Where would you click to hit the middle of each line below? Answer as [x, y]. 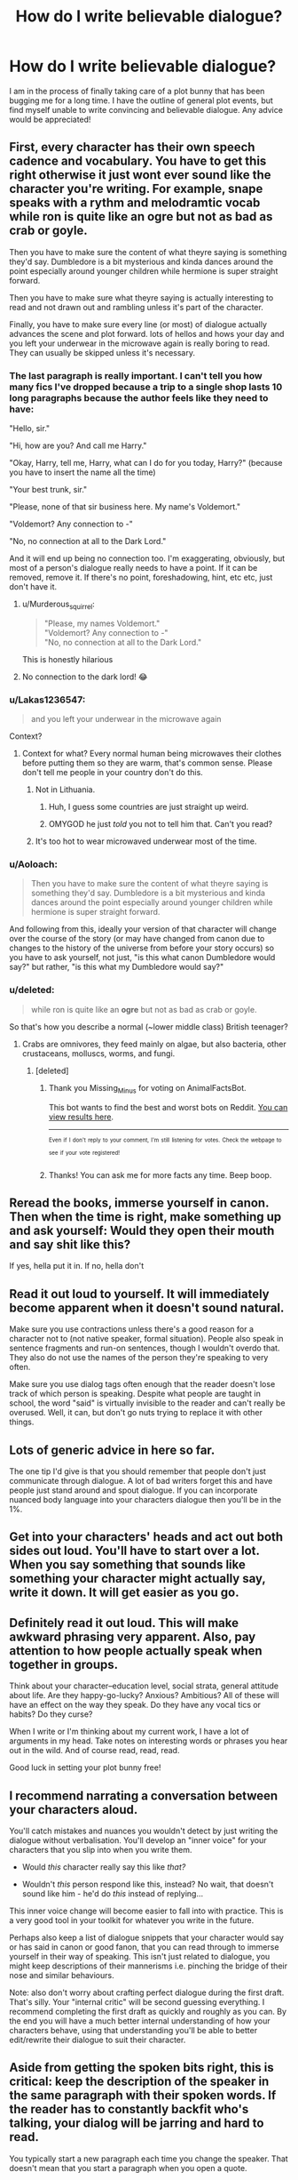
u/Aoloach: [33, 864]
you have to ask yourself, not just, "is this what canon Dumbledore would [142, 958]
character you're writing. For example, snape [136, 189]
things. [22, 1422]
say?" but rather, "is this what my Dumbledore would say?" [117, 967]
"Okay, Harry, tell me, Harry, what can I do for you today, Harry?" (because [146, 463]
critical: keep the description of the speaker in [139, 2082]
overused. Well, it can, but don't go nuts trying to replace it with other [136, 1413]
